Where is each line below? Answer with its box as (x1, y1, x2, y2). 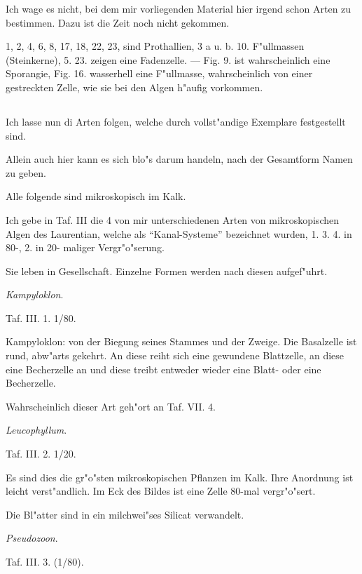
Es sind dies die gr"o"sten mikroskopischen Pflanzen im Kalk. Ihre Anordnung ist (6, 469, 354, 484)
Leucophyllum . (6, 422, 67, 437)
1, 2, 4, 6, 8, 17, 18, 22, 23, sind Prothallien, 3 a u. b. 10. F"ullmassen (6, 39, 305, 53)
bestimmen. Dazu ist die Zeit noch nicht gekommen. (6, 15, 230, 29)
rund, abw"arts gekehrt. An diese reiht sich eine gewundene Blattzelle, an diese (6, 348, 344, 363)
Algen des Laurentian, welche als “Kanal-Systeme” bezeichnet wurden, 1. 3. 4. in (6, 226, 352, 241)
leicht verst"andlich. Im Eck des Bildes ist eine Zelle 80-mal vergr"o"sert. (6, 483, 316, 498)
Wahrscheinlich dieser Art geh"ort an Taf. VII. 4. (6, 399, 216, 413)
